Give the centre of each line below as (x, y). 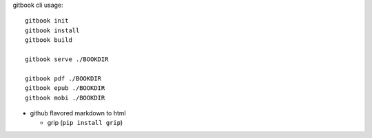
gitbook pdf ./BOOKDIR (63, 78)
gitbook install (52, 30)
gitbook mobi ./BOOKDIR (65, 97)
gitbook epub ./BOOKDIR (65, 88)
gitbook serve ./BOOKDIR (67, 59)
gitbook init (47, 21)
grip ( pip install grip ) (85, 123)
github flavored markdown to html (78, 113)
